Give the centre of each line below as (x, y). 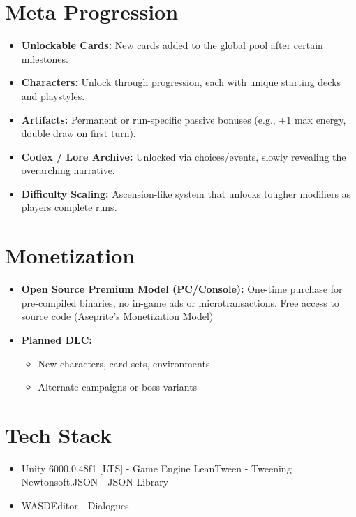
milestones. (45, 58)
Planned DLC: (57, 339)
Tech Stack (58, 434)
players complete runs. (69, 207)
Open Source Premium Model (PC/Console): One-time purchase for (182, 289)
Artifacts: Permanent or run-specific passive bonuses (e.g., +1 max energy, (184, 119)
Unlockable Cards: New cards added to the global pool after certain (172, 45)
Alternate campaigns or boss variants (118, 387)
